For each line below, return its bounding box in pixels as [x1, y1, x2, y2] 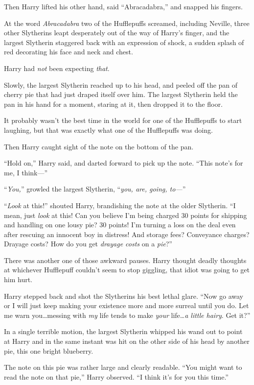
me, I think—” [4, 167, 48, 177]
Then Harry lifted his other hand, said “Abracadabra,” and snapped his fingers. [4, 1, 243, 11]
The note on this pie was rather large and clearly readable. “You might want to [4, 362, 242, 372]
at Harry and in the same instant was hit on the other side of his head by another [4, 336, 250, 346]
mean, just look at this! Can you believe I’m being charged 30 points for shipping [4, 210, 247, 220]
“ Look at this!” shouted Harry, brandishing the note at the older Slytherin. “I [4, 200, 236, 210]
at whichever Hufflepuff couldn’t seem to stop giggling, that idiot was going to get [4, 265, 250, 275]
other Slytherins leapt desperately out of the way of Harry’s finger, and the [4, 27, 230, 38]
